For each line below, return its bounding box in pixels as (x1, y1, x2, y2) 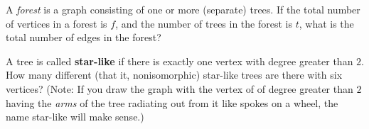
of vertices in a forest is (6, 16, 107, 30)
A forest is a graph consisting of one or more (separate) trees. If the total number (6, 2, 360, 16)
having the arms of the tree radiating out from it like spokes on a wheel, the (6, 95, 338, 110)
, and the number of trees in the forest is (115, 16, 292, 30)
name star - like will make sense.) (6, 109, 144, 124)
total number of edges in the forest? (6, 30, 161, 45)
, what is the (299, 16, 354, 30)
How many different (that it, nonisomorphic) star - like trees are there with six (6, 67, 343, 82)
